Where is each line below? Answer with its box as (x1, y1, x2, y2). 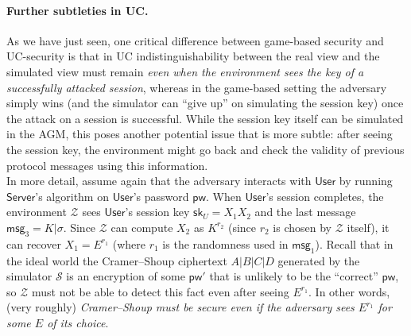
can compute (111, 218, 173, 235)
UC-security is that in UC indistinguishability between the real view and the (6, 48, 380, 64)
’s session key (125, 203, 190, 220)
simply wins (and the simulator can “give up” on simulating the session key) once (6, 95, 404, 111)
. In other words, (308, 283, 390, 299)
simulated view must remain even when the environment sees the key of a (6, 63, 364, 79)
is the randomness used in (162, 235, 289, 252)
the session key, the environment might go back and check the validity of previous (6, 141, 405, 157)
